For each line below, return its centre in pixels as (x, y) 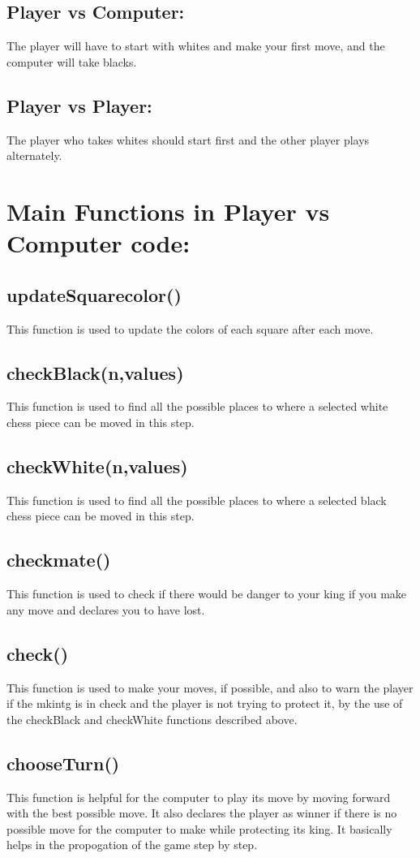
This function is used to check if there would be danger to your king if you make (207, 594)
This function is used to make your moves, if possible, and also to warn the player (210, 687)
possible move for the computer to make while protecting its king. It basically (199, 828)
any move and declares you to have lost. (106, 609)
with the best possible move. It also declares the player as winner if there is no (202, 813)
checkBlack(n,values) (95, 372)
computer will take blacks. (72, 61)
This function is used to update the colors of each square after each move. (190, 328)
